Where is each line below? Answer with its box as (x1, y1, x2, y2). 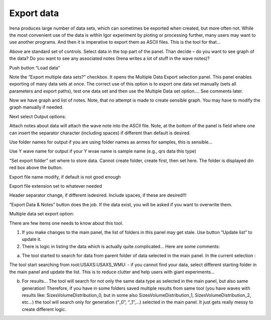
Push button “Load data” (9, 64, 60, 70)
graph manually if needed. (9, 104, 64, 110)
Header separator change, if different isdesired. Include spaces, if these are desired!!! (9, 192, 187, 198)
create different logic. (22, 306, 67, 312)
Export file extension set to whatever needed (9, 183, 102, 189)
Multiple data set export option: (9, 211, 74, 217)
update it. (22, 236, 42, 243)
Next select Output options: (9, 113, 66, 119)
